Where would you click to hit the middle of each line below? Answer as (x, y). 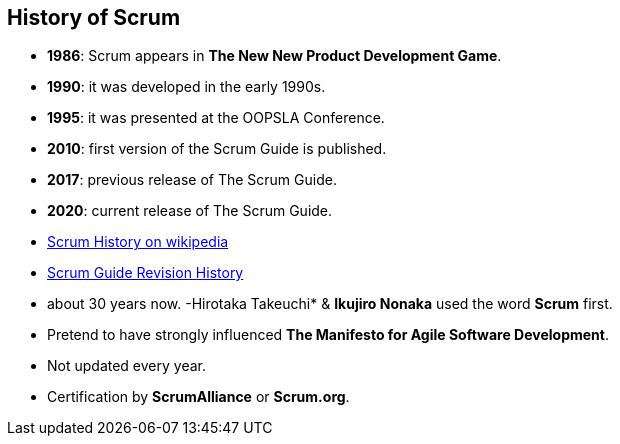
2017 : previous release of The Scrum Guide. (192, 180)
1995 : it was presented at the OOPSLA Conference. (216, 118)
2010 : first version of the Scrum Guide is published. (217, 149)
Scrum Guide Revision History (145, 273)
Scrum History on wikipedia (138, 242)
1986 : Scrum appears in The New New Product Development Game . (274, 56)
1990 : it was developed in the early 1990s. (186, 87)
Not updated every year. (126, 366)
